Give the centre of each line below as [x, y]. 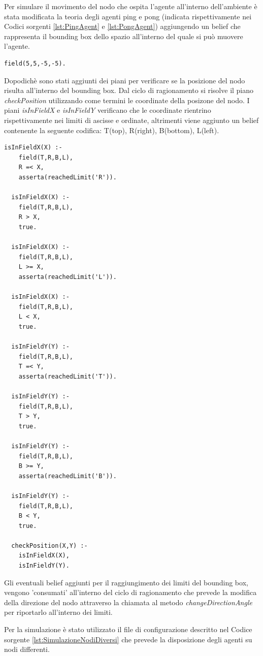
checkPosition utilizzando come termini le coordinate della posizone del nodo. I [127, 100]
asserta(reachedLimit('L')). [68, 277]
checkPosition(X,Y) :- [50, 545]
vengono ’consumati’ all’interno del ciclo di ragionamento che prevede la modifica [130, 592]
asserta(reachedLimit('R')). [68, 177]
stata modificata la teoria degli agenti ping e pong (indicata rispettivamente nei [128, 16]
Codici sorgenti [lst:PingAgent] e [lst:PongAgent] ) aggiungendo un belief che [122, 26]
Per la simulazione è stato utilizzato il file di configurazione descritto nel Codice [128, 629]
